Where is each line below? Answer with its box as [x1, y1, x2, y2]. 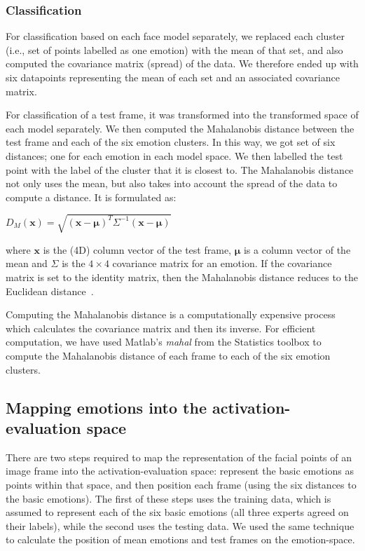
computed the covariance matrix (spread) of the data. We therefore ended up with [6, 56, 359, 71]
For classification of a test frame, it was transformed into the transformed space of [6, 107, 359, 122]
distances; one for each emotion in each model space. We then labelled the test [6, 148, 343, 163]
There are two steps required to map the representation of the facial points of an [6, 449, 352, 464]
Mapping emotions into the [6, 396, 207, 418]
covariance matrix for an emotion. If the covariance [112, 256, 332, 271]
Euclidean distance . [6, 283, 94, 298]
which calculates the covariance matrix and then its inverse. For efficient [6, 320, 316, 335]
